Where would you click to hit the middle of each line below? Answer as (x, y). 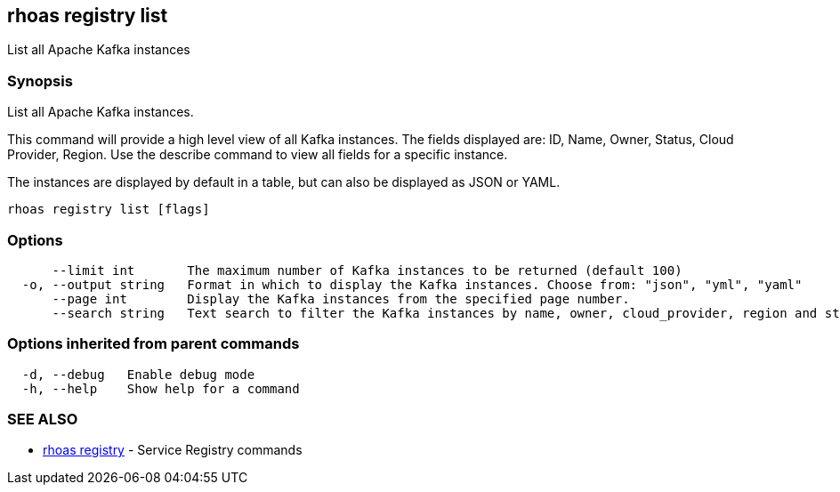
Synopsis (40, 81)
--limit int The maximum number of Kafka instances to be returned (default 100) (367, 270)
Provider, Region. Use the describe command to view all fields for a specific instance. (258, 155)
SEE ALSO (43, 419)
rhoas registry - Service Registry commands (173, 450)
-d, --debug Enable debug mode (138, 374)
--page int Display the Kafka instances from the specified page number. (341, 298)
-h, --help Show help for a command (161, 388)
